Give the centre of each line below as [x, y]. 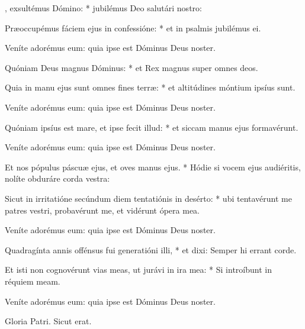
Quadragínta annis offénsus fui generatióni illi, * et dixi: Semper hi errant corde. [151, 249]
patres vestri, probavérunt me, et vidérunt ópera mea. [102, 210]
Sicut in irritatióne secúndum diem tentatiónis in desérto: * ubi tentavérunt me [148, 198]
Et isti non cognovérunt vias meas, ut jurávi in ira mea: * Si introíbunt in [138, 270]
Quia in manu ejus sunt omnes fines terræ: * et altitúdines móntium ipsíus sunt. [150, 87]
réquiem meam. [33, 281]
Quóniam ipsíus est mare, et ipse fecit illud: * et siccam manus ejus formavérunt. [152, 127]
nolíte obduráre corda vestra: [57, 178]
